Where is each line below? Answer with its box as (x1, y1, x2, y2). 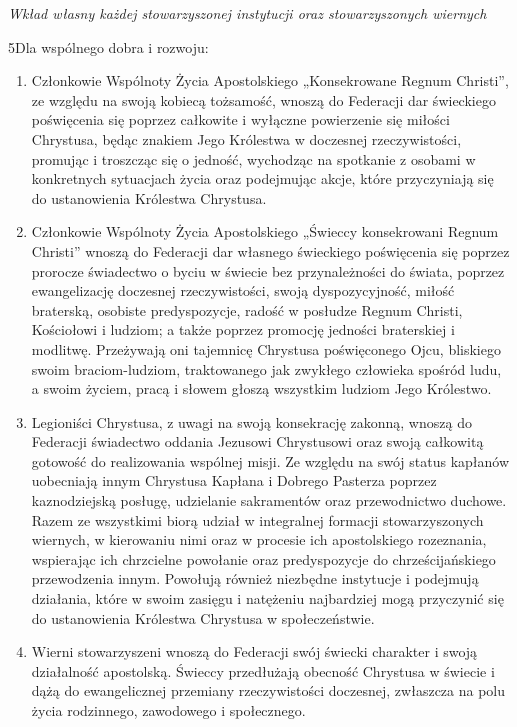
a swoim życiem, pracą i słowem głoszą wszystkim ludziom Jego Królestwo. (31, 378, 492, 399)
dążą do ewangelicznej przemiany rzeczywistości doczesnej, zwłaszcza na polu (31, 680, 506, 701)
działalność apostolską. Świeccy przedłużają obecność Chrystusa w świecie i (31, 660, 495, 681)
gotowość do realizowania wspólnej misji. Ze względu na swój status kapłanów (31, 450, 510, 471)
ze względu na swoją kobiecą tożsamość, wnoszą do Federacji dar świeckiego (31, 89, 496, 110)
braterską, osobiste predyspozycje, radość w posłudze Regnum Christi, (31, 299, 463, 320)
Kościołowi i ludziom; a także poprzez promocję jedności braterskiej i (31, 319, 455, 340)
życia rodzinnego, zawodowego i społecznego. (31, 700, 306, 720)
